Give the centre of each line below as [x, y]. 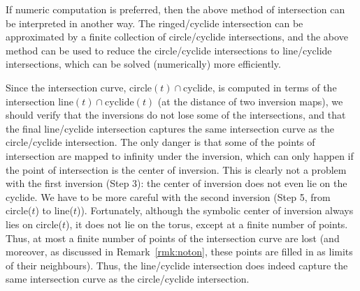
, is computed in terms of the [274, 87]
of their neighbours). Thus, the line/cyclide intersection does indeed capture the [177, 265]
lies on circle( [34, 224]
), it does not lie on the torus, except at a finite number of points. [207, 224]
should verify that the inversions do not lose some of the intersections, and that [176, 115]
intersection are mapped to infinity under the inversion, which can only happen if [180, 155]
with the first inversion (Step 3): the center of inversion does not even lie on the [177, 183]
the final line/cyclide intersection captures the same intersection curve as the [170, 128]
